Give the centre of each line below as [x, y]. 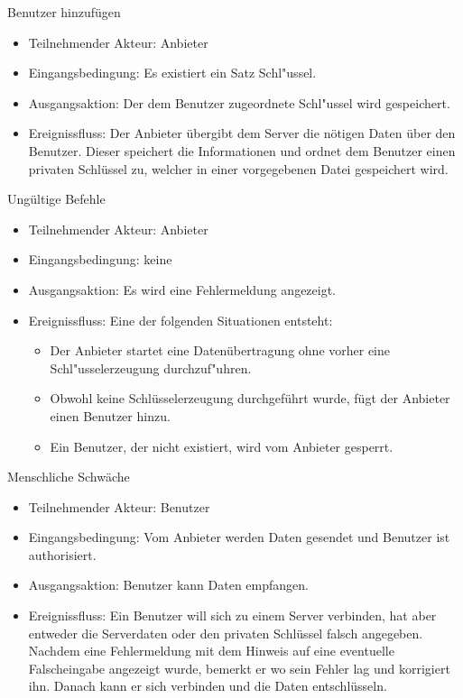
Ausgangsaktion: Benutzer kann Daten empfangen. [168, 585]
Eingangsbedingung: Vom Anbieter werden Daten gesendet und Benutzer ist [239, 537]
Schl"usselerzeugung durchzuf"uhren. [151, 367]
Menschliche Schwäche [69, 477]
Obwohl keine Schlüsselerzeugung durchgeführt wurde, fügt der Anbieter [250, 398]
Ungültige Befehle [56, 199]
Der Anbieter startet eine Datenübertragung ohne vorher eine [220, 350]
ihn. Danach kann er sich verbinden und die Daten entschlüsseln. [208, 686]
